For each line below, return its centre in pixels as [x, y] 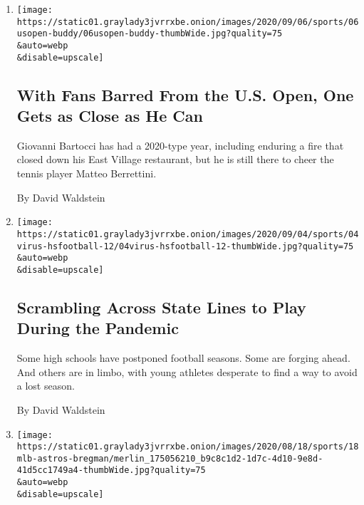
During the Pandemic [98, 328]
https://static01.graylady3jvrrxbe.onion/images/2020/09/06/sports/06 [188, 22]
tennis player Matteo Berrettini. [87, 173]
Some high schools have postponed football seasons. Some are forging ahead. [183, 358]
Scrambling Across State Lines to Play [161, 307]
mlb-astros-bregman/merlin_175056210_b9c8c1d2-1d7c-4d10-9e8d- [170, 458]
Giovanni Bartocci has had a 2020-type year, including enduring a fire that [180, 145]
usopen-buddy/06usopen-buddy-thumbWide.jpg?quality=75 [150, 34]
